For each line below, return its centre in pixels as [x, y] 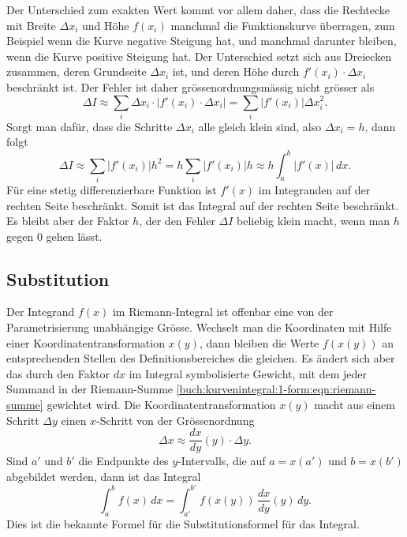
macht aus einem [355, 405]
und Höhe [106, 25]
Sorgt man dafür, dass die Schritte [90, 126]
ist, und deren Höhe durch [236, 71]
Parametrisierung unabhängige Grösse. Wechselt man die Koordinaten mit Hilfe [199, 327]
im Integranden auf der [314, 189]
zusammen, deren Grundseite [77, 71]
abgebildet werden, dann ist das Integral [104, 476]
